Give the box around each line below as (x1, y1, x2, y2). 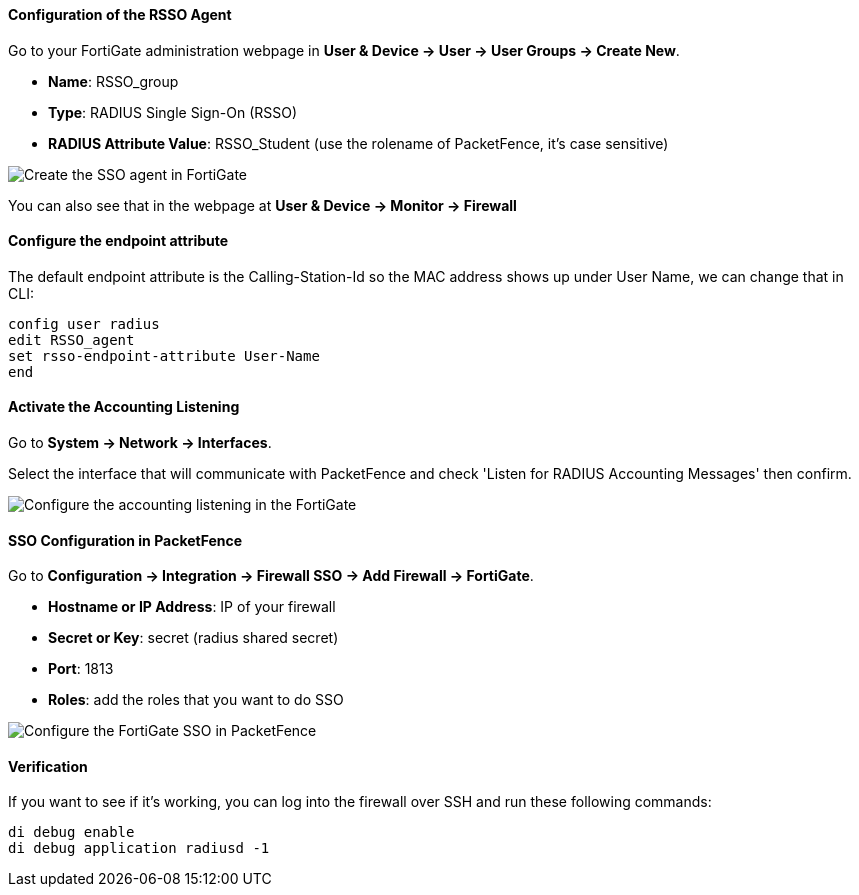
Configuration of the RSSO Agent (8, 6, 232, 23)
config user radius (8, 315, 160, 332)
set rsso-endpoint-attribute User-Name (8, 347, 320, 364)
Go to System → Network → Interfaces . (8, 434, 272, 452)
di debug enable (8, 824, 135, 841)
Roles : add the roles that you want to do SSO (48, 691, 344, 709)
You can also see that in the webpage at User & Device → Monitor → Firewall (8, 196, 517, 214)
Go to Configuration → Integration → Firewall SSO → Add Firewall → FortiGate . (8, 567, 534, 585)
